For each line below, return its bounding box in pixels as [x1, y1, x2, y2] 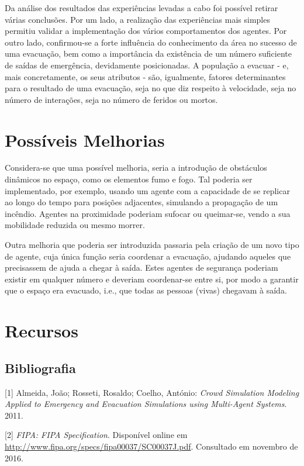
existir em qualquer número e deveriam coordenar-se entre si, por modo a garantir [5, 272, 299, 285]
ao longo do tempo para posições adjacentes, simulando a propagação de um [5, 196, 278, 208]
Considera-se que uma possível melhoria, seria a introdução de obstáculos [5, 161, 267, 174]
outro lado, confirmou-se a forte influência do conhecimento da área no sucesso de [5, 36, 297, 48]
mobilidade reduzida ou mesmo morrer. [5, 219, 145, 231]
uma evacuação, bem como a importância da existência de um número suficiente [5, 47, 292, 60]
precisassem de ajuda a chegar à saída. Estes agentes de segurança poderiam [5, 261, 278, 274]
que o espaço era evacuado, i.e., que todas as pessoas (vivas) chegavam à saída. [5, 284, 287, 296]
